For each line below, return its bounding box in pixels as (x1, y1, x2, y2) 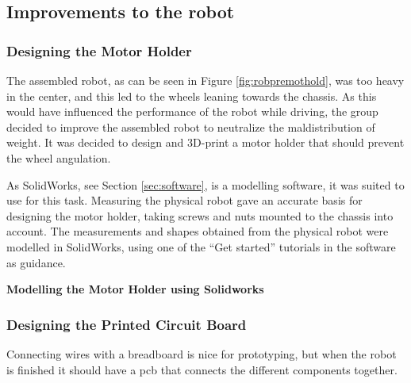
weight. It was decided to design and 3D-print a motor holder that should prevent (6, 134, 405, 151)
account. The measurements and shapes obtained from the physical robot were (6, 223, 389, 239)
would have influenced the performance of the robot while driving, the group (6, 103, 378, 120)
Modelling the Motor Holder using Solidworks (6, 281, 264, 297)
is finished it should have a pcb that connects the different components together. (6, 361, 398, 377)
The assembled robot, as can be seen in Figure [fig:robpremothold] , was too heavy (6, 72, 405, 88)
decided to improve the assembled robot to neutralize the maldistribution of (6, 118, 375, 135)
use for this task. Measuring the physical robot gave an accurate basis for (6, 192, 363, 209)
